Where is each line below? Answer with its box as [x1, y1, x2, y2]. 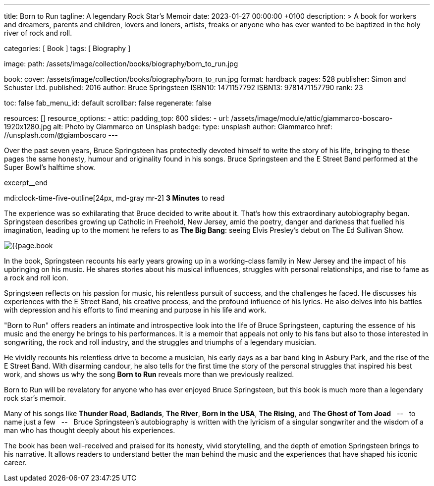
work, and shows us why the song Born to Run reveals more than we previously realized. [4, 370, 294, 378]
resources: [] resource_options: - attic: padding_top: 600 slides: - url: [4, 114, 229, 122]
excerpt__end [4, 178, 48, 187]
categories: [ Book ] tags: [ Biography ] [4, 44, 131, 53]
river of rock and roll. [4, 29, 72, 37]
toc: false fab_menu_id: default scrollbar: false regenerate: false [4, 99, 212, 107]
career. [4, 458, 27, 467]
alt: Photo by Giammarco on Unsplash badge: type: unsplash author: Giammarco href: [53, 122, 332, 131]
